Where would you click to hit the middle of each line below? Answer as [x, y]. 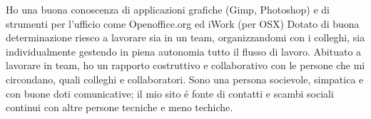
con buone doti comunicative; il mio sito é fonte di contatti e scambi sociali [170, 93]
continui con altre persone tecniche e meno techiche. [120, 107]
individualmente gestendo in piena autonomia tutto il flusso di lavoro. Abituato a [184, 51]
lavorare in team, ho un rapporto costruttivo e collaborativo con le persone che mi [185, 65]
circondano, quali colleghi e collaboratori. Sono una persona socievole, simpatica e [185, 79]
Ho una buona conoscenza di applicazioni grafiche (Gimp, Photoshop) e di [168, 9]
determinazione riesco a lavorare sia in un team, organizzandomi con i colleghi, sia [185, 37]
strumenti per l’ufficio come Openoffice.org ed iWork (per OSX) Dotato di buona [183, 23]
